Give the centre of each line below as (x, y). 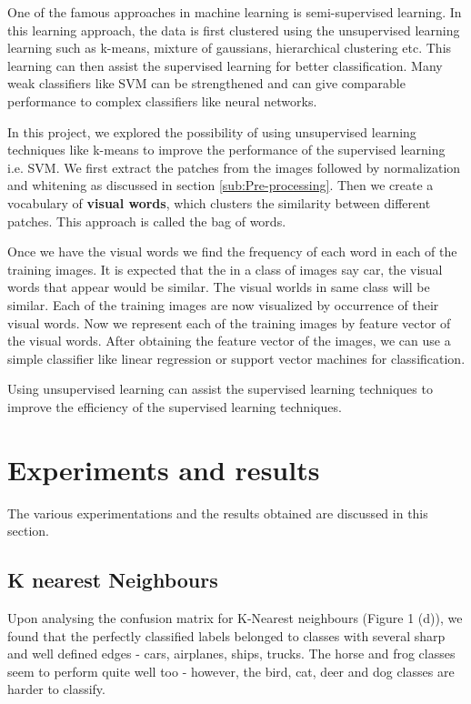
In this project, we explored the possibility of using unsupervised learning (212, 131)
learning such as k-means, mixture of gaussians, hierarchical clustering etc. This (230, 48)
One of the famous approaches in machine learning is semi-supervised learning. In (235, 12)
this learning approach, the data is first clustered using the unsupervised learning (234, 30)
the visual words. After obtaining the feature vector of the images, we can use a (229, 341)
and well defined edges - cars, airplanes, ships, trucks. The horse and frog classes (231, 654)
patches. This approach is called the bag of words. (147, 221)
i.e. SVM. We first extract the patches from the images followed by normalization (234, 167)
